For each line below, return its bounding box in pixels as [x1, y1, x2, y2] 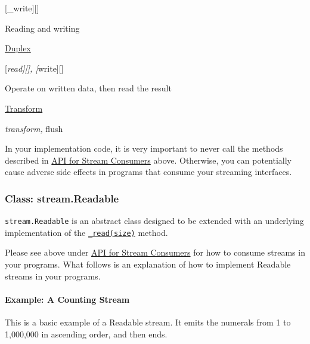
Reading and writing [5, 21, 80, 34]
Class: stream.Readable [5, 191, 119, 205]
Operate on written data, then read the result [5, 82, 172, 94]
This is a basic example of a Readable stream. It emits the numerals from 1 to [5, 316, 291, 328]
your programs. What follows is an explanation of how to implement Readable [5, 258, 291, 271]
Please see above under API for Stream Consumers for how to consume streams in [5, 246, 305, 259]
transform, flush [5, 122, 63, 134]
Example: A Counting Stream [5, 293, 130, 305]
